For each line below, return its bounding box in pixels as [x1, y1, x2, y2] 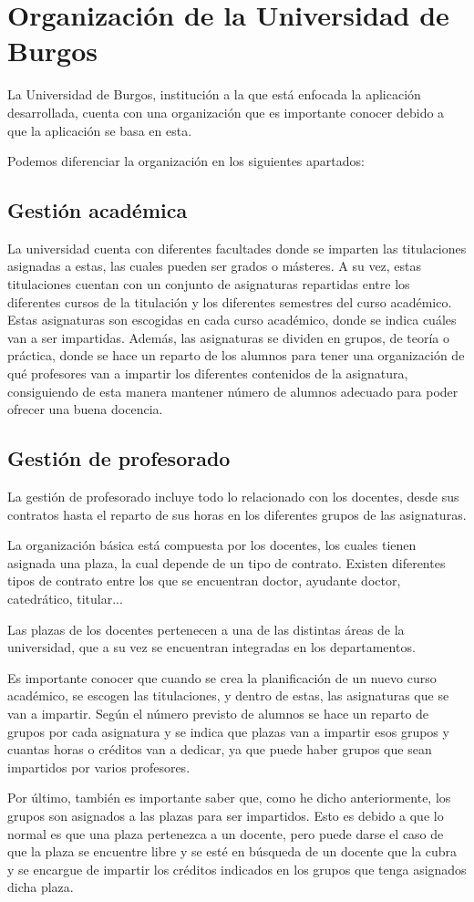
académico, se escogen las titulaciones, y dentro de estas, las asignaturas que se [7, 686, 449, 705]
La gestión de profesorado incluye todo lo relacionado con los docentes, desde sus [7, 487, 459, 506]
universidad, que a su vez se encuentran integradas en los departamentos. [7, 638, 416, 657]
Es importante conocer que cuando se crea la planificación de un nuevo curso [7, 668, 437, 687]
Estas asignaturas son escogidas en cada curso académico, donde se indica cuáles [7, 310, 457, 329]
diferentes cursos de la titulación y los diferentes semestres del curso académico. [7, 292, 452, 311]
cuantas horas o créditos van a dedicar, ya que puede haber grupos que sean [7, 740, 432, 759]
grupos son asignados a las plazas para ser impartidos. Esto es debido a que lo [7, 805, 444, 824]
